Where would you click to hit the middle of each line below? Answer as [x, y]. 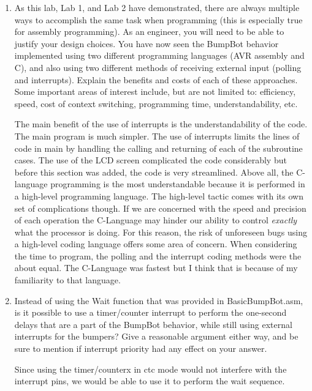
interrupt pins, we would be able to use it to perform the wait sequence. [150, 381]
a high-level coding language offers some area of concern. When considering [156, 244]
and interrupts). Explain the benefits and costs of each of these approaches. [156, 79]
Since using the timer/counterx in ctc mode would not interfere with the [150, 369]
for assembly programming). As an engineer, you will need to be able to [149, 32]
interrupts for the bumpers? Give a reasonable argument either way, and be [156, 336]
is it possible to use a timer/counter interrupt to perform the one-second [150, 312]
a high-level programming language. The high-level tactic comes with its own [159, 195]
